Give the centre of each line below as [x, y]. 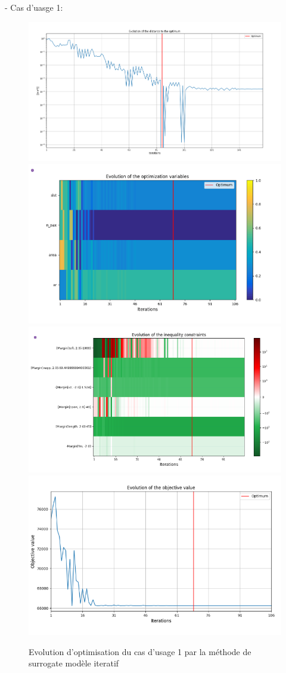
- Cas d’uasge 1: [34, 7]
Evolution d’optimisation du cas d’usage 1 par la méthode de [140, 651]
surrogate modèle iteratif [74, 663]
